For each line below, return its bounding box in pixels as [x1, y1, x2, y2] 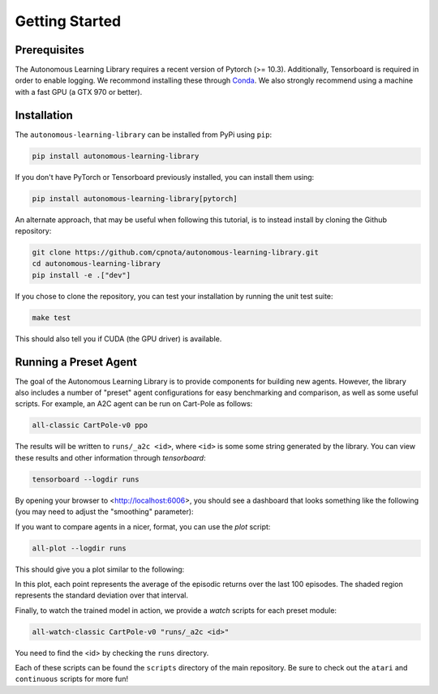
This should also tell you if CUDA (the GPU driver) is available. [15, 333, 222, 344]
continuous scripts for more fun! [15, 674, 129, 684]
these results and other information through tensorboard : [15, 452, 206, 462]
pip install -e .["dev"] [32, 270, 131, 280]
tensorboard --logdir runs [32, 474, 140, 484]
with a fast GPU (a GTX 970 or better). [15, 87, 143, 96]
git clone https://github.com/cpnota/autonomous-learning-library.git [32, 248, 320, 257]
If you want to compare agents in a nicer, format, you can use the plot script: [15, 521, 271, 531]
